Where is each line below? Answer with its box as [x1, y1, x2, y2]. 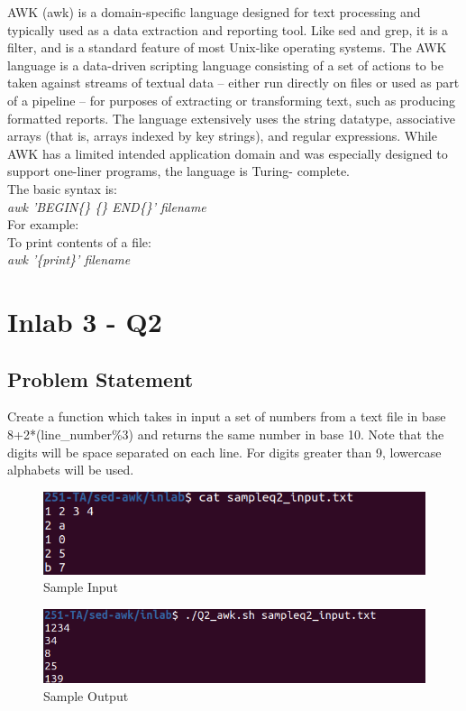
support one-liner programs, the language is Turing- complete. [7, 162, 351, 180]
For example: [7, 215, 79, 234]
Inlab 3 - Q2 [7, 303, 162, 340]
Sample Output [43, 687, 129, 705]
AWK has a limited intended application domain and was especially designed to [7, 143, 448, 162]
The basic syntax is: [7, 179, 117, 198]
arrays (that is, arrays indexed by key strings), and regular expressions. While [7, 126, 437, 145]
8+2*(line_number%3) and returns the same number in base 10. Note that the [7, 425, 444, 444]
